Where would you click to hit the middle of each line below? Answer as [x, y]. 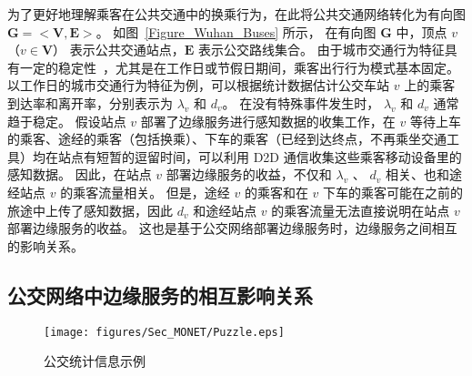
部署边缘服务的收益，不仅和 [249, 174]
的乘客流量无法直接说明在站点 [361, 210]
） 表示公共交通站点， [119, 50]
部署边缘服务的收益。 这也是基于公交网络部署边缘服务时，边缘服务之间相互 [232, 228]
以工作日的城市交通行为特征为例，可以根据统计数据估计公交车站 [198, 85]
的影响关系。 [45, 245]
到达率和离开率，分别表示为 [90, 102]
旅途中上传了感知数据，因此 [90, 210]
